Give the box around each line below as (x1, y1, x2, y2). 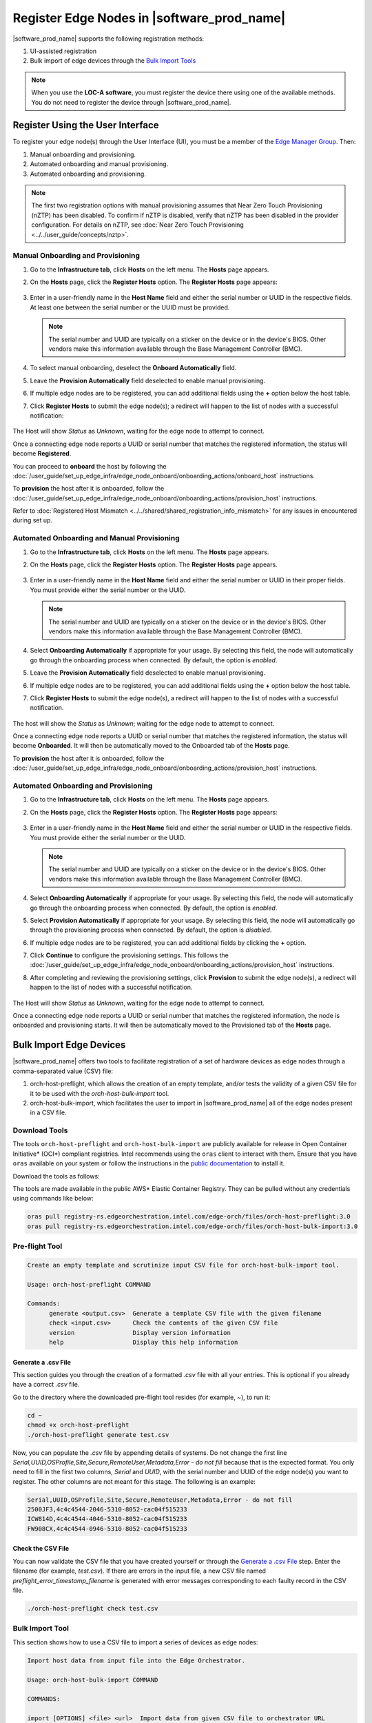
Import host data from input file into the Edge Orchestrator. (27, 1656, 246, 1664)
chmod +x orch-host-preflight (27, 1421, 130, 1429)
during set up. (12, 516, 53, 524)
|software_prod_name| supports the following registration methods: (12, 34, 205, 43)
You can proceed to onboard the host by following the (12, 462, 167, 470)
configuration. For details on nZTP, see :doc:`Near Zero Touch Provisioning (31, 221, 244, 229)
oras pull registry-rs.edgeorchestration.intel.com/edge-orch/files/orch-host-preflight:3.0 (27, 1213, 351, 1221)
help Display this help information (49, 1338, 238, 1347)
